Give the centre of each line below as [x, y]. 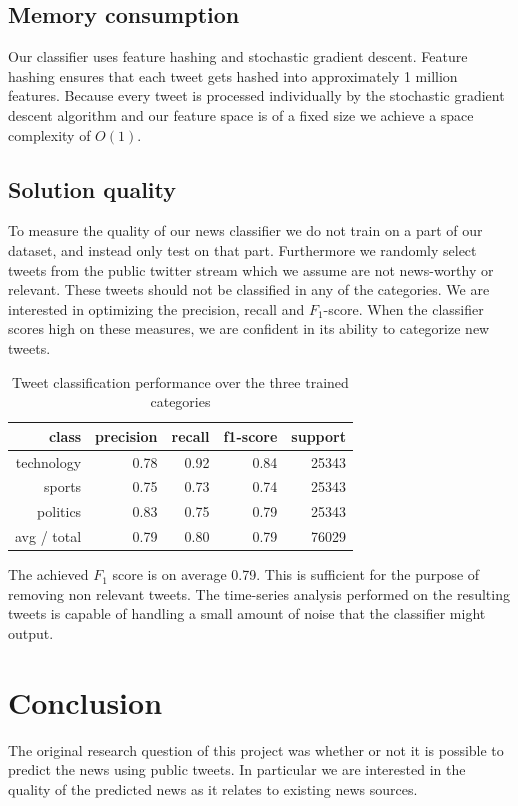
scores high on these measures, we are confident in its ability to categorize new [249, 328]
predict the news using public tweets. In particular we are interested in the [237, 769]
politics [59, 511]
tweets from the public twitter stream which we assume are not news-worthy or [251, 269]
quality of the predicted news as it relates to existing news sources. [213, 788]
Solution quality [92, 188]
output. [31, 632]
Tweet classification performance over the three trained [180, 381]
